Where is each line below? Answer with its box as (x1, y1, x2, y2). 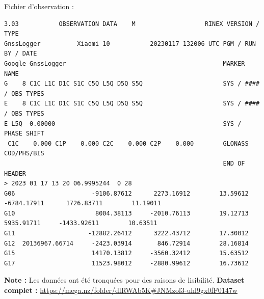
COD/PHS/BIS (4, 150, 44, 157)
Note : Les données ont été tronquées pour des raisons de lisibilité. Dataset (4, 275, 245, 285)
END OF (223, 159, 245, 167)
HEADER (4, 170, 26, 177)
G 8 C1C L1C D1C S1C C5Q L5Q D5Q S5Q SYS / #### (4, 80, 260, 88)
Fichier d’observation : (4, 1, 74, 11)
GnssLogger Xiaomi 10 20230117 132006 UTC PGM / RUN (4, 40, 256, 47)
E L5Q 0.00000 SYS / (4, 120, 242, 127)
